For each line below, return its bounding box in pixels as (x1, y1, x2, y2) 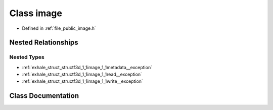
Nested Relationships (9, 38, 78, 47)
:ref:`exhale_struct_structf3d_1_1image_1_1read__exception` (22, 71, 143, 78)
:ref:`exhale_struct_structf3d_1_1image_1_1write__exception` (22, 78, 144, 84)
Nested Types (9, 53, 45, 61)
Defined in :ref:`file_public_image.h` (22, 25, 96, 31)
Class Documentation (9, 91, 79, 100)
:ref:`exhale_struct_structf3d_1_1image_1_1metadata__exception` (22, 64, 153, 70)
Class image (9, 8, 63, 19)
